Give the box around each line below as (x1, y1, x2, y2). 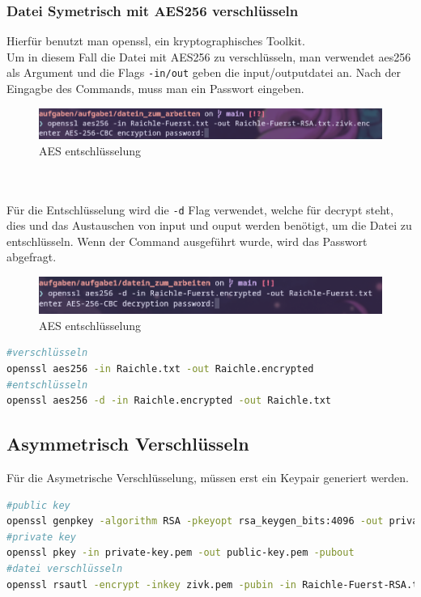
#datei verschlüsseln (6, 563, 123, 575)
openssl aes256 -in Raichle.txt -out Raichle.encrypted (6, 363, 314, 375)
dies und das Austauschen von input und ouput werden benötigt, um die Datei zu (6, 217, 412, 234)
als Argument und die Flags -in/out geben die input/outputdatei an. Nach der (6, 64, 401, 81)
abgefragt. (6, 248, 57, 265)
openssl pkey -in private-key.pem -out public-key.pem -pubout (6, 547, 355, 559)
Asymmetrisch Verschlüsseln (6, 431, 249, 456)
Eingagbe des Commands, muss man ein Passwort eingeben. (6, 80, 304, 97)
